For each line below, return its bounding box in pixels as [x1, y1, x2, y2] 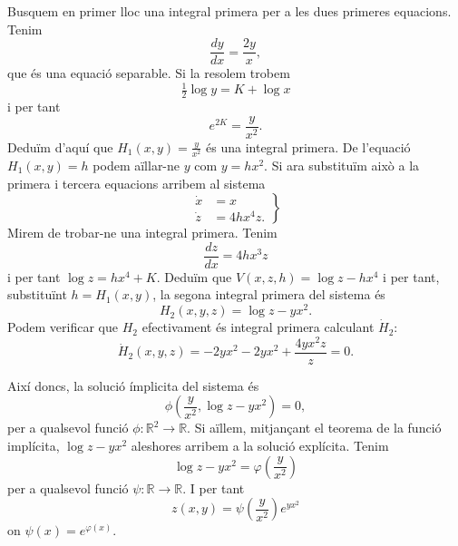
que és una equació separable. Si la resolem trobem [7, 63, 290, 83]
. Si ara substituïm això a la [264, 155, 420, 174]
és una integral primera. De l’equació [206, 137, 411, 156]
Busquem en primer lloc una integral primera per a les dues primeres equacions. [7, 2, 452, 20]
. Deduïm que [156, 267, 232, 286]
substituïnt [7, 285, 67, 304]
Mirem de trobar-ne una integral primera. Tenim [7, 223, 278, 242]
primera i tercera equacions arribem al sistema [7, 173, 266, 192]
